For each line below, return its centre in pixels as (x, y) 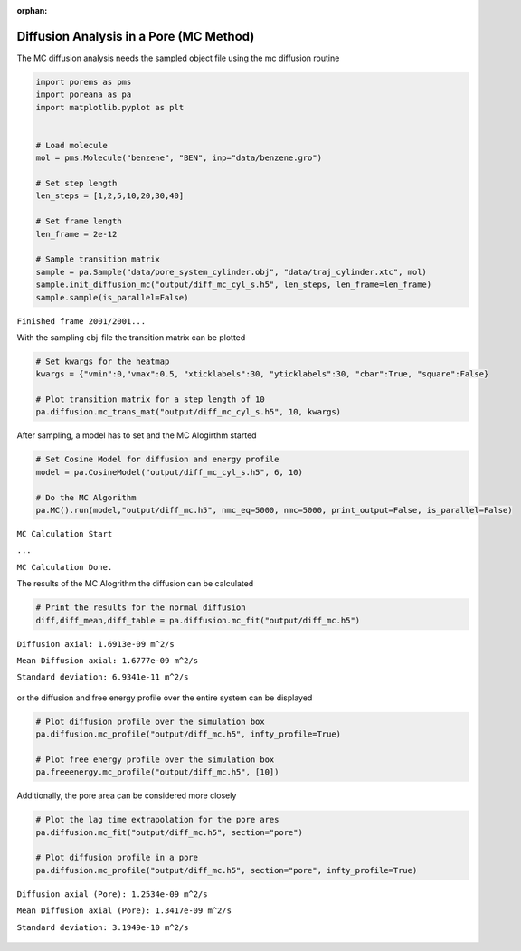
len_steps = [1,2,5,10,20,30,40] (110, 196)
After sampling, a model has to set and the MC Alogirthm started (137, 435)
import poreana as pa (84, 95)
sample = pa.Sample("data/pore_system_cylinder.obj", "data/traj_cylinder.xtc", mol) (231, 272)
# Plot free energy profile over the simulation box (155, 759)
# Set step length (76, 184)
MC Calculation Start (65, 533)
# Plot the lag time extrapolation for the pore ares (157, 820)
